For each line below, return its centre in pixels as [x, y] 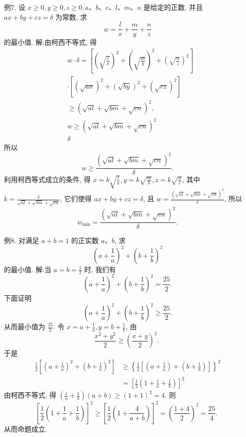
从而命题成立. [26, 428]
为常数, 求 [71, 16]
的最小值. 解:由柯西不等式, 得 [50, 42]
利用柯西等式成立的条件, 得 [47, 179]
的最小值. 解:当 [28, 269]
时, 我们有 [100, 269]
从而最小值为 [25, 326]
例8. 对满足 [22, 240]
